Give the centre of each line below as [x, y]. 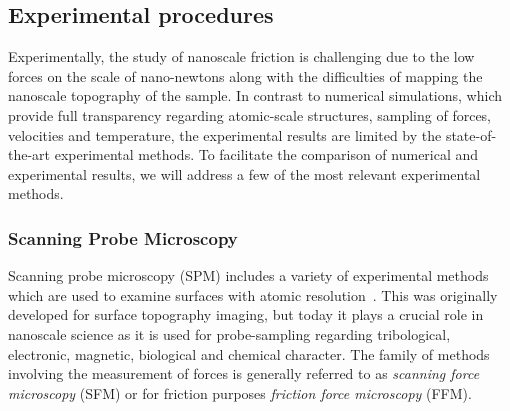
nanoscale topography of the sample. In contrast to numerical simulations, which [255, 95]
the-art [29, 154]
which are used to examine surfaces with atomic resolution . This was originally [253, 294]
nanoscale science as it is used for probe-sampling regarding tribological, [229, 333]
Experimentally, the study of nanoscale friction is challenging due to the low [241, 56]
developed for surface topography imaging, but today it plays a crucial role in [246, 314]
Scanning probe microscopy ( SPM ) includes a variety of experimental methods [248, 275]
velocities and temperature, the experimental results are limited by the [225, 134]
